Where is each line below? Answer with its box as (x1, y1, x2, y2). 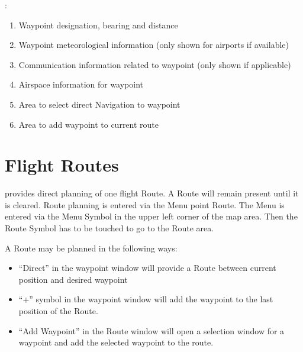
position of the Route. (18, 305, 98, 317)
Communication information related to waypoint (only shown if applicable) (18, 58, 291, 70)
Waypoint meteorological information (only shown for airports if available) (18, 38, 289, 51)
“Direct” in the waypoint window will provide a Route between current (18, 261, 276, 274)
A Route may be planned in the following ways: (5, 241, 178, 254)
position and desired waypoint (18, 273, 128, 285)
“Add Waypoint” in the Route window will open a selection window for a (18, 324, 285, 337)
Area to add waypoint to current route (18, 118, 159, 130)
